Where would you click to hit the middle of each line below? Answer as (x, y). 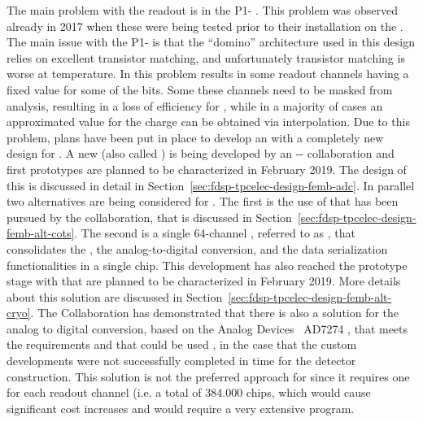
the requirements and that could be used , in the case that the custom (182, 344)
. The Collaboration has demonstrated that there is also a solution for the (215, 313)
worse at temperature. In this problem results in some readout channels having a (208, 74)
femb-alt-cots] (41, 233)
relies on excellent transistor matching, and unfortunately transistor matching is (206, 57)
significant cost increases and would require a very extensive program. (181, 408)
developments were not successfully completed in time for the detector (181, 361)
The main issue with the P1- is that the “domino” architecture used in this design (211, 42)
